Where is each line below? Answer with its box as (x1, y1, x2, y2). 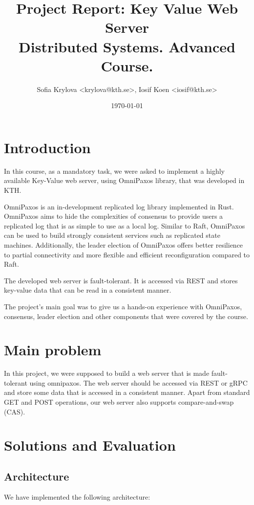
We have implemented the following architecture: (4, 491, 150, 502)
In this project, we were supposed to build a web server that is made (4, 368, 210, 378)
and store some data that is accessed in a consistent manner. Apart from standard (4, 387, 250, 397)
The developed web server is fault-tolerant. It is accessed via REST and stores (4, 275, 238, 285)
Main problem (4, 340, 102, 360)
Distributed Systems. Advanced (19, 36, 235, 56)
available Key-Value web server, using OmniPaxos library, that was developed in (4, 175, 245, 185)
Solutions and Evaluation (4, 435, 176, 455)
